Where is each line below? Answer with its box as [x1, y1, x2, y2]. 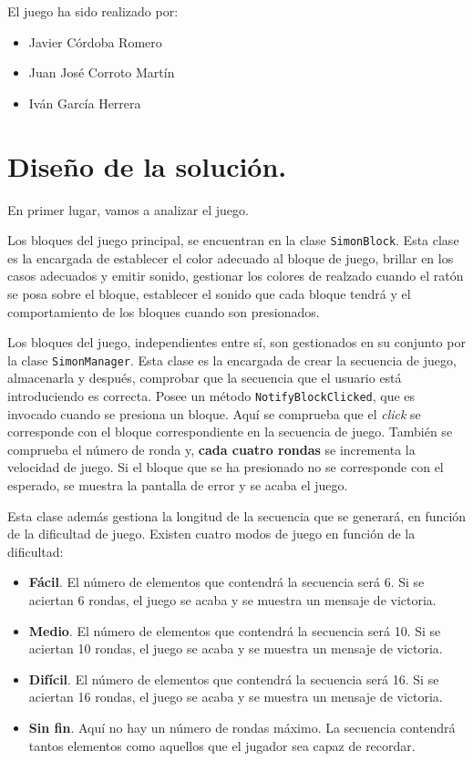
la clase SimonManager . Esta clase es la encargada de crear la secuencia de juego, [7, 350, 457, 369]
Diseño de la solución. [7, 147, 287, 184]
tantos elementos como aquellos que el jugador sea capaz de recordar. [28, 735, 416, 755]
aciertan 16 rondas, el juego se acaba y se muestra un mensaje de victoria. [28, 687, 443, 706]
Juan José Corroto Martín [28, 63, 175, 82]
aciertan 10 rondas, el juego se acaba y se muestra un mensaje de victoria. [28, 639, 443, 658]
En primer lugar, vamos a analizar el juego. [7, 200, 249, 219]
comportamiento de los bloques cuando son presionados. [7, 302, 320, 321]
